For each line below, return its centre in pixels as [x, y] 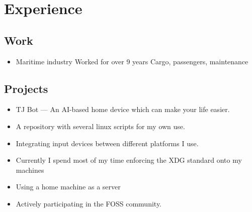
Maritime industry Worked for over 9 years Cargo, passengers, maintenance [132, 61]
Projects [26, 88]
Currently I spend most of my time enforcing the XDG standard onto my [129, 160]
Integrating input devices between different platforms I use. [107, 143]
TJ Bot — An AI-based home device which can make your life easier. [123, 109]
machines [30, 170]
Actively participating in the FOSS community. [89, 203]
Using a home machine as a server [68, 187]
